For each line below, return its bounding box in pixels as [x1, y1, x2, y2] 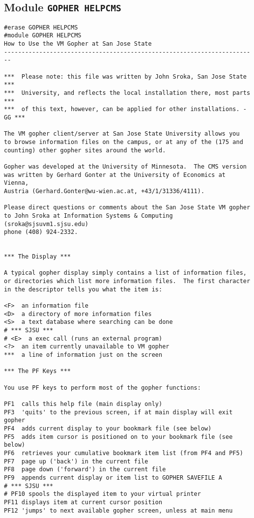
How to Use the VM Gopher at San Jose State [4, 40, 152, 48]
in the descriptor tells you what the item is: [4, 286, 163, 293]
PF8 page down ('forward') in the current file [4, 466, 166, 473]
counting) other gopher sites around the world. [4, 146, 166, 154]
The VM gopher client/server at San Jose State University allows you [4, 130, 240, 138]
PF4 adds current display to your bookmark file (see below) [4, 425, 212, 432]
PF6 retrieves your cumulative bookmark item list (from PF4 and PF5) [4, 449, 243, 457]
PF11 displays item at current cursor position [4, 498, 163, 506]
